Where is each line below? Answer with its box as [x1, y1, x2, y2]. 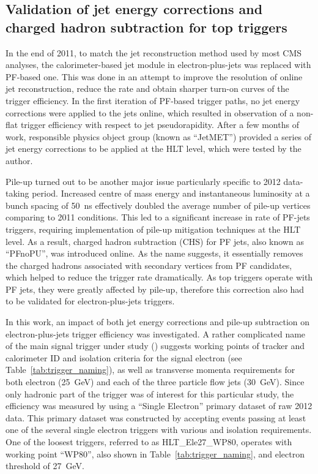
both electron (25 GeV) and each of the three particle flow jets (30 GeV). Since [6, 375, 305, 388]
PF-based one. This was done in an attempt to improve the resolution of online [6, 70, 303, 83]
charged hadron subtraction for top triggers [6, 17, 287, 36]
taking [6, 187, 29, 200]
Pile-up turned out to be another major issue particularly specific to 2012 [6, 175, 281, 187]
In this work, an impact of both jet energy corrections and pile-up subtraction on [6, 315, 310, 328]
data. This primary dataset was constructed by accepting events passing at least [6, 411, 306, 424]
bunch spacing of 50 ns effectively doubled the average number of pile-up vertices [6, 198, 311, 211]
